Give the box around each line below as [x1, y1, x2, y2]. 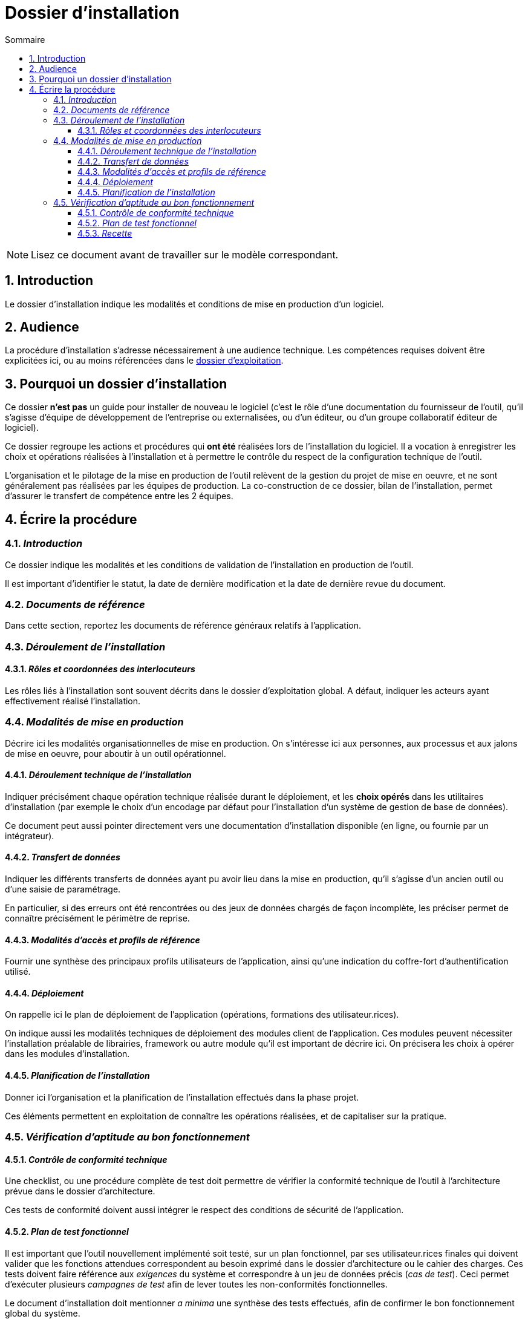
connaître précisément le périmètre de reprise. [5, 913, 190, 924]
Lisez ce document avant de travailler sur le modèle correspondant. [31, 248, 339, 261]
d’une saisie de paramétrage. [5, 884, 121, 895]
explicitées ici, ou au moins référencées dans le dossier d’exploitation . [5, 355, 284, 366]
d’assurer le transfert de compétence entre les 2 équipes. [5, 491, 233, 502]
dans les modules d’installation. [5, 1049, 130, 1059]
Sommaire [5, 34, 45, 45]
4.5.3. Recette [77, 227, 132, 238]
